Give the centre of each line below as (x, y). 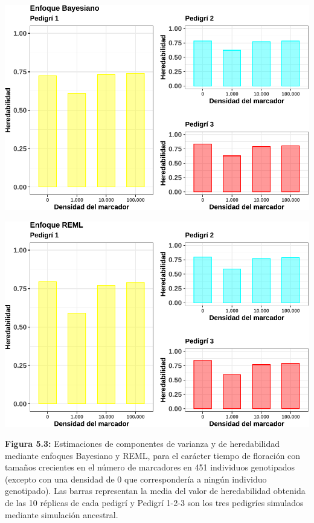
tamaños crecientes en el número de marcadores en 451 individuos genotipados (150, 467)
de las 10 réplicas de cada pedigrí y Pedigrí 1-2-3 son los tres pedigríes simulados (154, 503)
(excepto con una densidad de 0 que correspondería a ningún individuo (136, 479)
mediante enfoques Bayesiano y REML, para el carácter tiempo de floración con (153, 455)
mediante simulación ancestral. (62, 514)
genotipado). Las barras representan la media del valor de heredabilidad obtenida (155, 491)
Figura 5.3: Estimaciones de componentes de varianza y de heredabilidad (142, 444)
